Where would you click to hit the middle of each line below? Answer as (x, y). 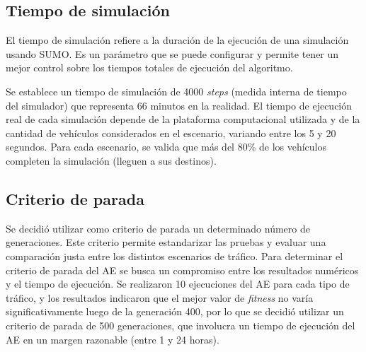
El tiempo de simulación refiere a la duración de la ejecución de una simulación (177, 40)
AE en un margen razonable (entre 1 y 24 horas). (113, 339)
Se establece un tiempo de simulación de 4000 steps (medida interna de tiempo (176, 91)
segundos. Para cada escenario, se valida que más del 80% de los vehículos (166, 147)
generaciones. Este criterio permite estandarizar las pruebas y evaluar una (166, 242)
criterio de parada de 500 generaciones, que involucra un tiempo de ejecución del (181, 325)
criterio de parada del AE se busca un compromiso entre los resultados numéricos (182, 270)
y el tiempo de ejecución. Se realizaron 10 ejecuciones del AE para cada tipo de (178, 284)
